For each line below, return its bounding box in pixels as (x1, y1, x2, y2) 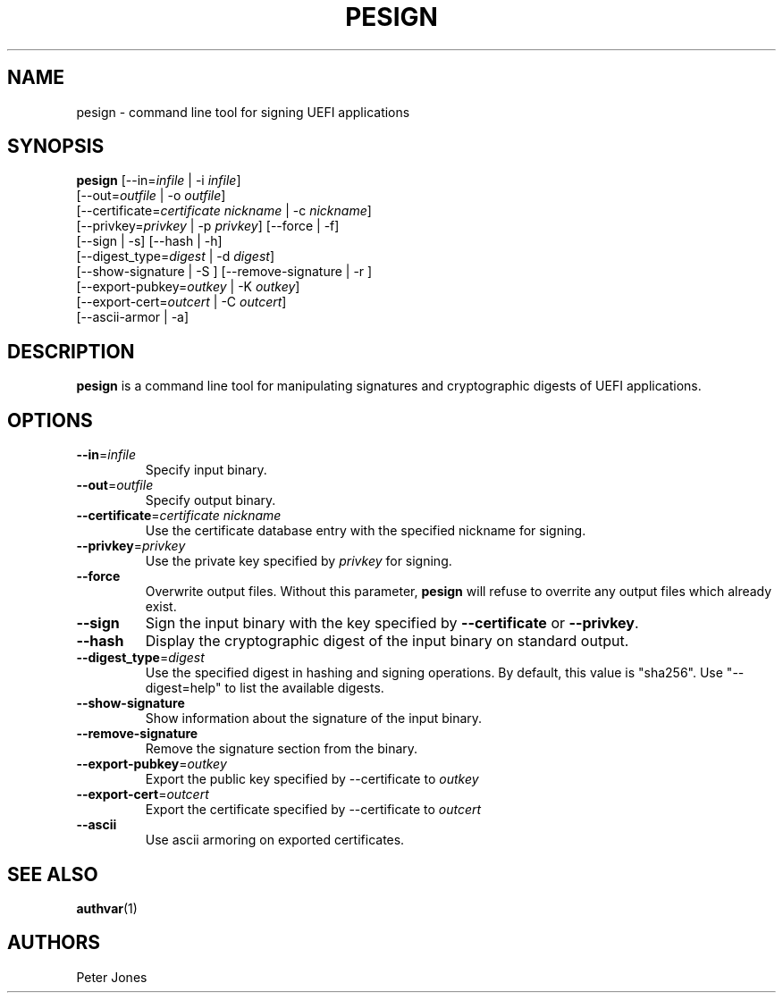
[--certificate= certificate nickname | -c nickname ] (76, 203, 372, 219)
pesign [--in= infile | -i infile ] (76, 172, 241, 189)
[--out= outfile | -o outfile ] (76, 188, 226, 204)
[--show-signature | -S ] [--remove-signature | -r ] (76, 264, 373, 280)
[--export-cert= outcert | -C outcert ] (76, 294, 287, 310)
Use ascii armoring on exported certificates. (145, 832, 405, 848)
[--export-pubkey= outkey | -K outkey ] (76, 279, 300, 295)
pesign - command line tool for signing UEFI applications (76, 104, 410, 120)
